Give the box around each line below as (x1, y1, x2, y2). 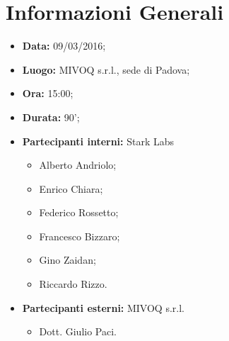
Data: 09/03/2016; (22, 38, 106, 53)
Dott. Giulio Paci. (39, 324, 117, 339)
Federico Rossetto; (39, 205, 119, 220)
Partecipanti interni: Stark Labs (22, 133, 175, 148)
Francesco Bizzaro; (39, 228, 120, 243)
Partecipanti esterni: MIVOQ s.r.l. (22, 300, 184, 315)
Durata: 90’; (22, 109, 80, 124)
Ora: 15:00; (22, 86, 74, 101)
